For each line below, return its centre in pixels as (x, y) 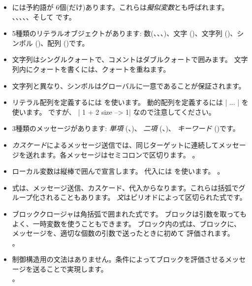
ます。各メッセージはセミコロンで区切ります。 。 (119, 154)
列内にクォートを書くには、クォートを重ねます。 (91, 69)
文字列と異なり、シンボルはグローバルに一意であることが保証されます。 (129, 85)
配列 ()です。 (68, 43)
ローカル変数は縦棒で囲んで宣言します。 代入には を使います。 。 (118, 171)
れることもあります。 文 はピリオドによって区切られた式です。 (146, 197)
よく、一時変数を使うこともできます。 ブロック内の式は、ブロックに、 (126, 223)
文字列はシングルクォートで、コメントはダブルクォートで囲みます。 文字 (130, 59)
